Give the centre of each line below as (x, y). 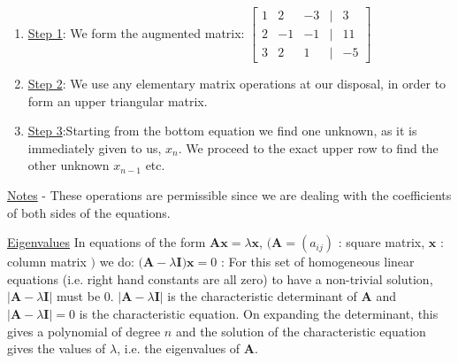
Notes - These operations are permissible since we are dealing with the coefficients (229, 195)
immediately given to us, (95, 147)
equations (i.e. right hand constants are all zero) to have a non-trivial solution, (220, 278)
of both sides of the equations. (89, 212)
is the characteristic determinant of (262, 296)
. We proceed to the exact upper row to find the (308, 147)
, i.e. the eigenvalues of (179, 348)
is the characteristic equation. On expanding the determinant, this (259, 314)
